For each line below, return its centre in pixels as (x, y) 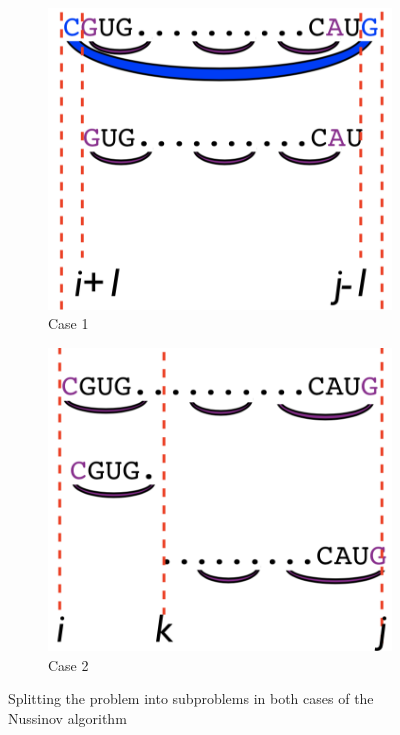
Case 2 (68, 664)
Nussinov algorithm (67, 717)
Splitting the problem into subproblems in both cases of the (191, 698)
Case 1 (68, 323)
